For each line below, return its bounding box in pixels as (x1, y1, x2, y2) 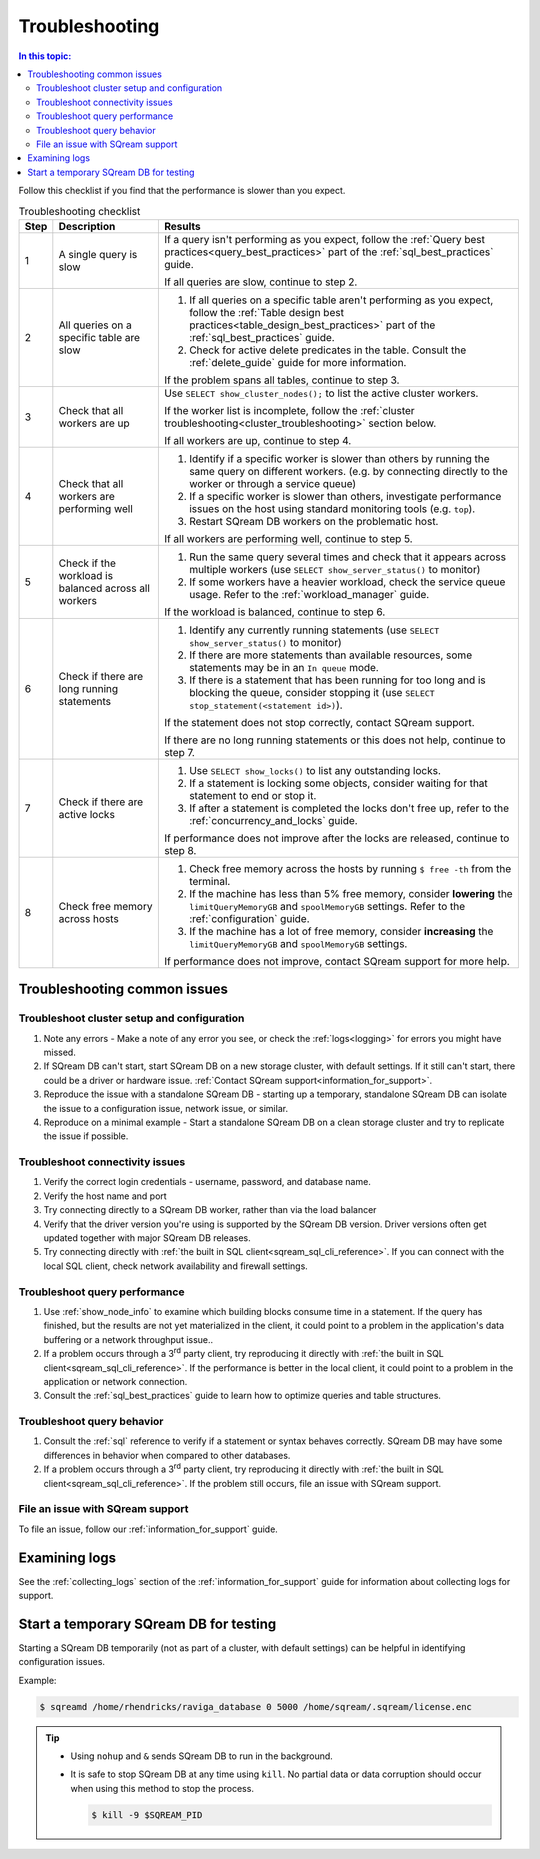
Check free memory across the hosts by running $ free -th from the (188, 861, 512, 875)
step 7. (163, 745, 195, 759)
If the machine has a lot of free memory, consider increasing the (188, 924, 494, 938)
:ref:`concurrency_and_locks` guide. (188, 813, 359, 827)
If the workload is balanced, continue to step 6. (163, 605, 386, 619)
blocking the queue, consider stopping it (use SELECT (188, 685, 435, 699)
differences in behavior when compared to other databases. (43, 1449, 291, 1461)
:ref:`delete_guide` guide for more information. (188, 355, 407, 369)
